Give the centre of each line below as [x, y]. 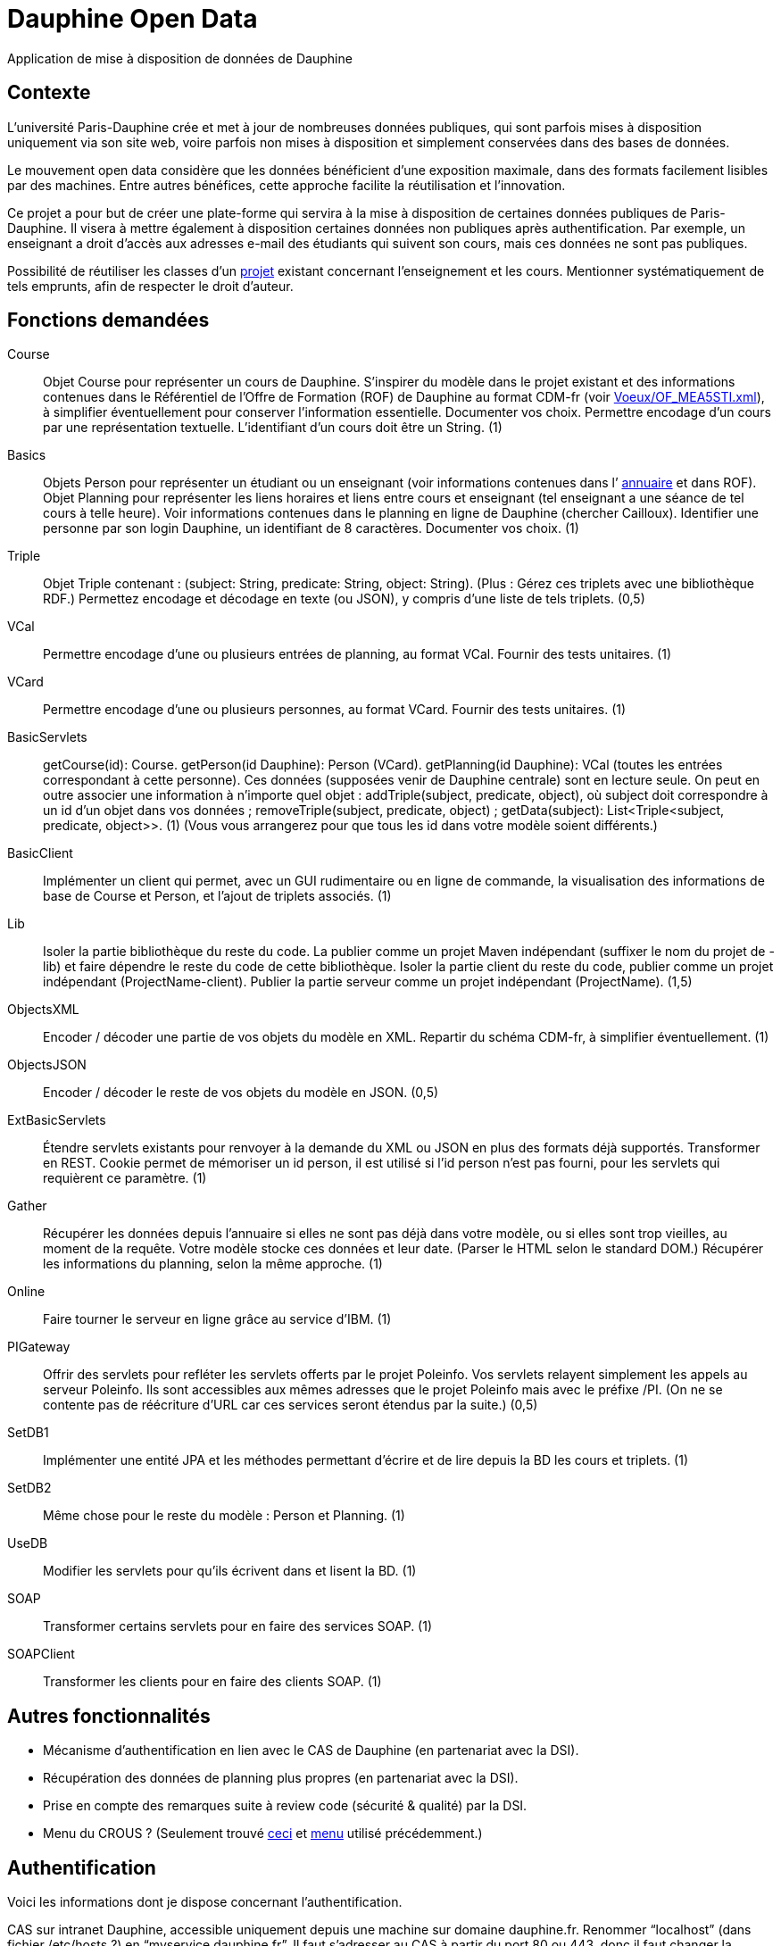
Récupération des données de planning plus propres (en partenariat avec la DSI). [281, 1778]
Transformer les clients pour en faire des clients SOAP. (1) [212, 1682]
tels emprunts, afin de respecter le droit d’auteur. [150, 286]
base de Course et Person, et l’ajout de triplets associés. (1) [217, 896]
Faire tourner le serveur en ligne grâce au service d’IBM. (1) [217, 1319]
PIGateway [39, 1347]
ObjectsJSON [47, 1065]
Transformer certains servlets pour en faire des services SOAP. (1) [238, 1626]
